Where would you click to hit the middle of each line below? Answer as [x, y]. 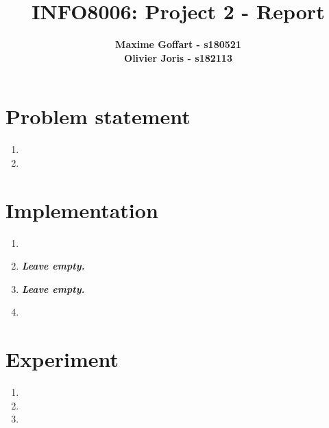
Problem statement [98, 116]
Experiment [62, 359]
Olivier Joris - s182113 [178, 57]
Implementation [82, 210]
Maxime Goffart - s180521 [178, 44]
